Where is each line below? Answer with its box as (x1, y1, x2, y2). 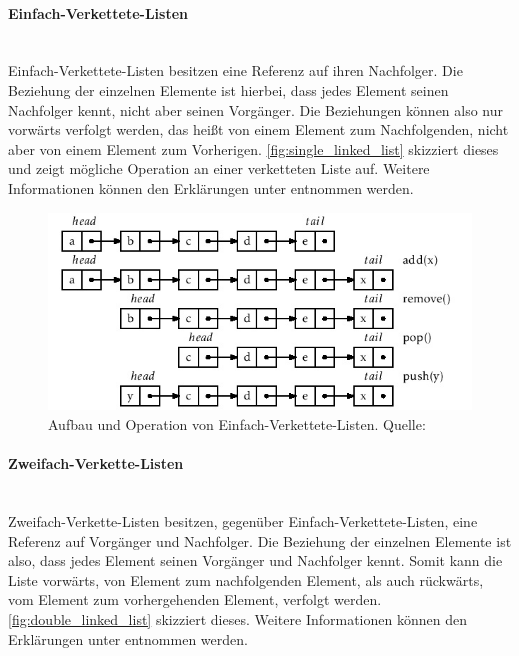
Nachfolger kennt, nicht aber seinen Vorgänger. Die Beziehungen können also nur (8, 99, 504, 120)
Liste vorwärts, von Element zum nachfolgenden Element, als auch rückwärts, (8, 569, 484, 590)
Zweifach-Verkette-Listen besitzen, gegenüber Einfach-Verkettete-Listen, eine (8, 510, 478, 531)
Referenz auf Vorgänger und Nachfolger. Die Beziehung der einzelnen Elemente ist (8, 530, 512, 551)
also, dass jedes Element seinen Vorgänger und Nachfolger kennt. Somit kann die (8, 550, 503, 571)
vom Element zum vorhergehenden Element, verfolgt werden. (8, 589, 382, 610)
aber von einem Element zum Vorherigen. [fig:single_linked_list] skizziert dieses (8, 138, 499, 159)
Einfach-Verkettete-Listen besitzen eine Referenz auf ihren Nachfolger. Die (8, 60, 463, 81)
